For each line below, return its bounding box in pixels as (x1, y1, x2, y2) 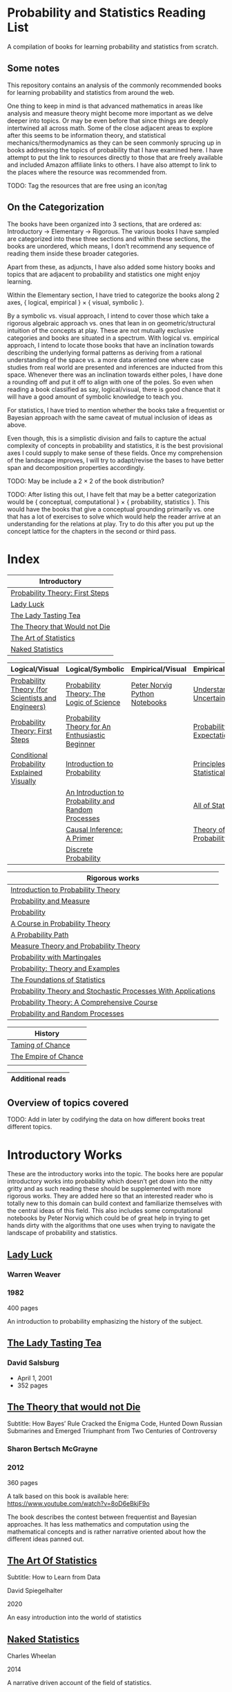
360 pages (7, 1478, 38, 1486)
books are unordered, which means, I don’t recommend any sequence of (7, 242, 215, 250)
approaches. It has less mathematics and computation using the (7, 1520, 190, 1528)
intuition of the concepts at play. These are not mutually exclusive (7, 326, 194, 334)
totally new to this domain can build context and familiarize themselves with (7, 1199, 222, 1207)
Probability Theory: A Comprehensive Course (10, 997, 158, 1007)
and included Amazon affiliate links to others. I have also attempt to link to (7, 161, 217, 169)
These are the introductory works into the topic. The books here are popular (7, 1170, 224, 1178)
